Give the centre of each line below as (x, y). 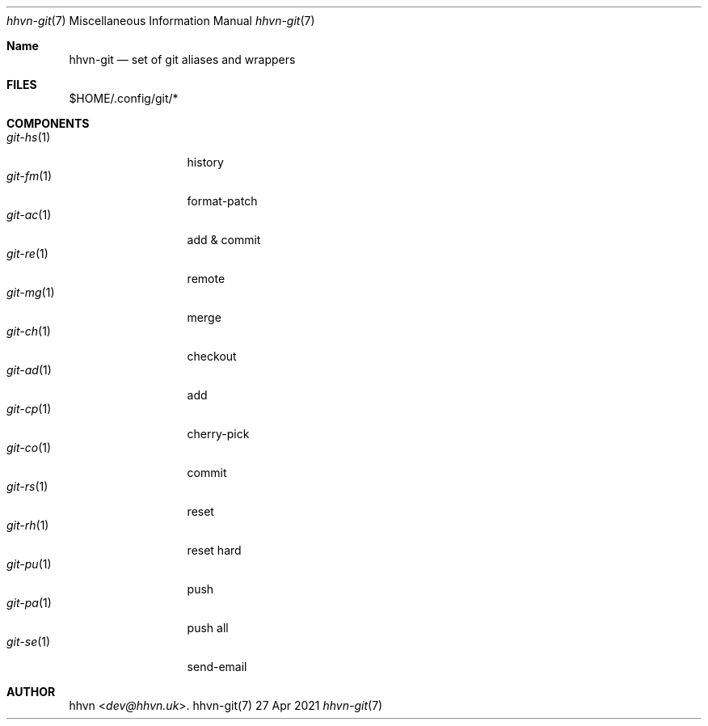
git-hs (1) (29, 137)
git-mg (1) (31, 292)
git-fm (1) (29, 176)
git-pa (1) (29, 603)
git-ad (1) (29, 370)
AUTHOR (31, 692)
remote (206, 279)
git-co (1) (29, 447)
